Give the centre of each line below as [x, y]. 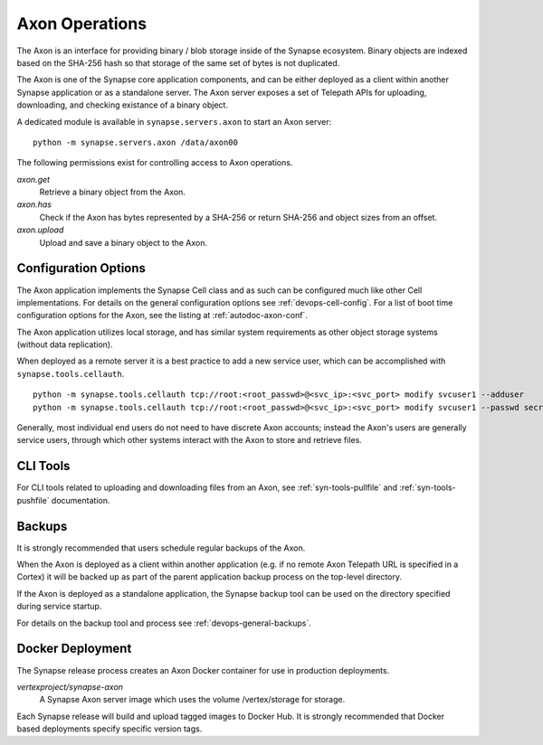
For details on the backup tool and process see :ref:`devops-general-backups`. [164, 623]
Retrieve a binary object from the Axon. [112, 192]
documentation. [81, 500]
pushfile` [33, 500]
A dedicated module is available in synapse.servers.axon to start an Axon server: [174, 121]
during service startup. [59, 607]
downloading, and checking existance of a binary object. [122, 105]
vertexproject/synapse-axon [70, 686]
